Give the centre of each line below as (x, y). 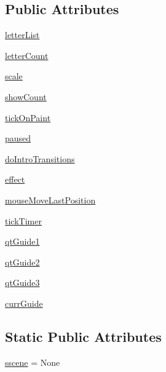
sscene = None (33, 362)
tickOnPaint (28, 117)
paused (18, 138)
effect (15, 179)
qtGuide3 (22, 283)
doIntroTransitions (40, 158)
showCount (26, 96)
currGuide (24, 303)
